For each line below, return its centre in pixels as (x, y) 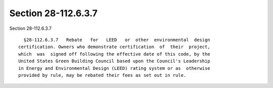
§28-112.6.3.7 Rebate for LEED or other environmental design (117, 40)
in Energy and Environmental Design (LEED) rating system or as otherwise (114, 68)
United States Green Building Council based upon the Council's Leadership (114, 61)
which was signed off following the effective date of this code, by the (114, 54)
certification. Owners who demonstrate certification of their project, (114, 47)
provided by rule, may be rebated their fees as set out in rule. (102, 75)
